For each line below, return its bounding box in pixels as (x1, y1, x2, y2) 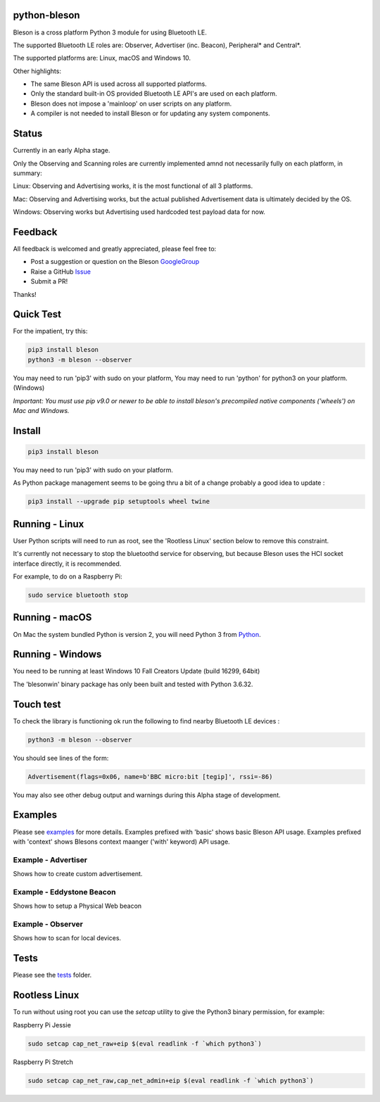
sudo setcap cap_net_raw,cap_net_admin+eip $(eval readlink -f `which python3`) (27, 1077, 314, 1084)
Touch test (13, 698, 61, 710)
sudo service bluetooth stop (27, 591, 129, 600)
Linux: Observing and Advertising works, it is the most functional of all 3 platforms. (13, 182, 253, 190)
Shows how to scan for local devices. (13, 934, 122, 942)
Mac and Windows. (13, 407, 70, 415)
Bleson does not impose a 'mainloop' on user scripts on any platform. (30, 99, 232, 108)
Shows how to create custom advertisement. (13, 870, 143, 878)
